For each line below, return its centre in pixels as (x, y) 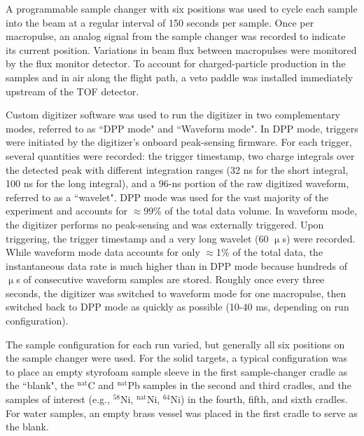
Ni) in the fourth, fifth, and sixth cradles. (259, 399)
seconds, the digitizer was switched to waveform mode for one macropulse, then (176, 293)
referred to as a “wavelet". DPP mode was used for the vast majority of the (167, 197)
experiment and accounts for (66, 211)
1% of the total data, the (270, 252)
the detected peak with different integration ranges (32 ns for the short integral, (177, 169)
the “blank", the (40, 385)
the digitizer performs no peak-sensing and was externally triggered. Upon (165, 224)
